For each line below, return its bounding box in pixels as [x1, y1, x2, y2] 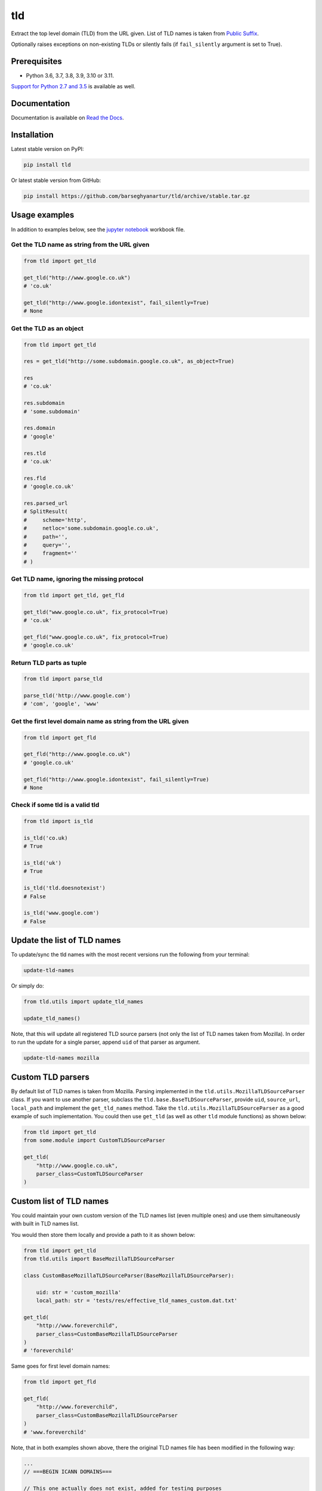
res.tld [23, 450, 46, 456]
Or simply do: [11, 982, 44, 989]
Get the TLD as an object [11, 324, 83, 332]
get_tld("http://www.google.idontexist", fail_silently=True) [23, 299, 209, 306]
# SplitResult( [23, 508, 68, 515]
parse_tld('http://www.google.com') [23, 692, 131, 699]
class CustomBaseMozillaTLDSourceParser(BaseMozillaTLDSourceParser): [23, 1272, 235, 1279]
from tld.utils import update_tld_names [23, 998, 143, 1005]
